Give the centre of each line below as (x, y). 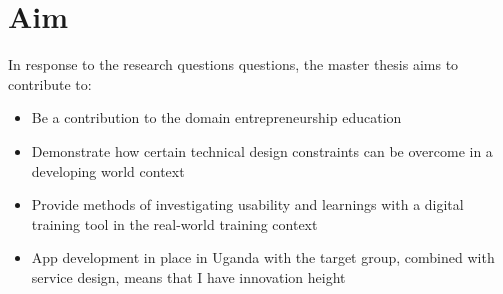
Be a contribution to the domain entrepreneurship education (216, 117)
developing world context (108, 170)
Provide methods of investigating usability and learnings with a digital (247, 204)
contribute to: (50, 83)
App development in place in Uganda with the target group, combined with (263, 257)
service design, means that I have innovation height (188, 276)
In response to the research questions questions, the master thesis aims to (233, 64)
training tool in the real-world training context (174, 223)
